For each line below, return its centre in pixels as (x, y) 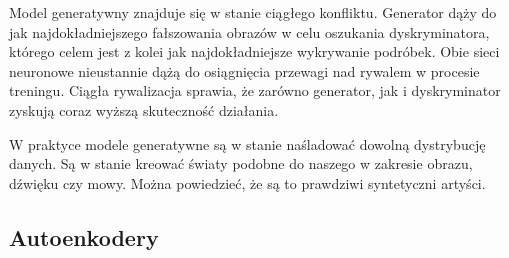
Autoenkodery (84, 236)
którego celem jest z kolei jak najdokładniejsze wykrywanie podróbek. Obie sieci (254, 51)
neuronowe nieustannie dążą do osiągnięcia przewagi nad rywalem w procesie (244, 70)
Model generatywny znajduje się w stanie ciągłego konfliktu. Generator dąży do (253, 12)
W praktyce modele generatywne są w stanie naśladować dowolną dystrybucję (247, 143)
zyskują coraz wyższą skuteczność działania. (144, 109)
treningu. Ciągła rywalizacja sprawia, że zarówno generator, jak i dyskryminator (255, 90)
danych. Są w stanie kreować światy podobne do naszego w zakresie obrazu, (241, 163)
